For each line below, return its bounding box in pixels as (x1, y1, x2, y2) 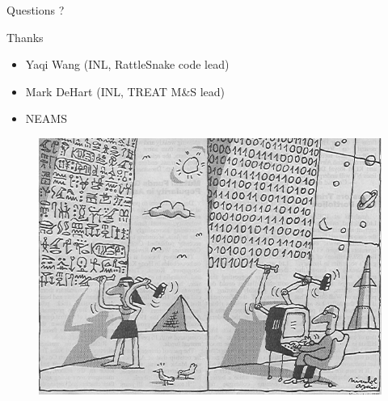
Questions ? (6, 2, 65, 18)
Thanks (6, 28, 44, 45)
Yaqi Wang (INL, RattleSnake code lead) (25, 56, 230, 73)
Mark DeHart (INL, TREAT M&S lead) (25, 82, 226, 99)
